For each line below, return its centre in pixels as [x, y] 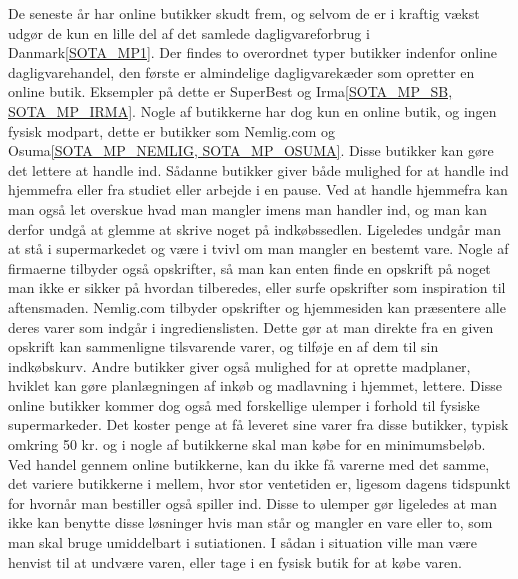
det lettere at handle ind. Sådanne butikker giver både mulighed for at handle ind [258, 169]
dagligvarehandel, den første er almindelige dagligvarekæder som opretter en [241, 71]
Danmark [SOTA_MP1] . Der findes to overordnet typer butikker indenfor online [253, 52]
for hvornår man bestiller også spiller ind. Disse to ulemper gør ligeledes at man [252, 502]
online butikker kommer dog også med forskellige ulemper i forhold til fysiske [244, 404]
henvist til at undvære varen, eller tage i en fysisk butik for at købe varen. [235, 561]
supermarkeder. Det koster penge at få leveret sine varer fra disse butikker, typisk [258, 424]
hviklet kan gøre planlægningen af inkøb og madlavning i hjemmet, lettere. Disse [255, 385]
